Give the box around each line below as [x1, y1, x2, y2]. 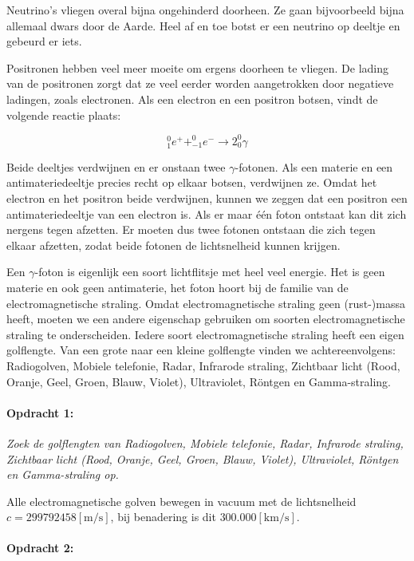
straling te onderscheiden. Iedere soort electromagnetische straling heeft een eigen [6, 326, 404, 342]
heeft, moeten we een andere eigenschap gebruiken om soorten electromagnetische [6, 310, 405, 327]
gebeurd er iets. [6, 33, 82, 49]
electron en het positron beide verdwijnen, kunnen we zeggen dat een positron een [6, 190, 408, 206]
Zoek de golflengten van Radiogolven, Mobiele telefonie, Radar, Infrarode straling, [6, 434, 404, 451]
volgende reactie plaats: [6, 106, 121, 123]
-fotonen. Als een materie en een [235, 158, 393, 175]
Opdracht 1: [6, 404, 74, 421]
